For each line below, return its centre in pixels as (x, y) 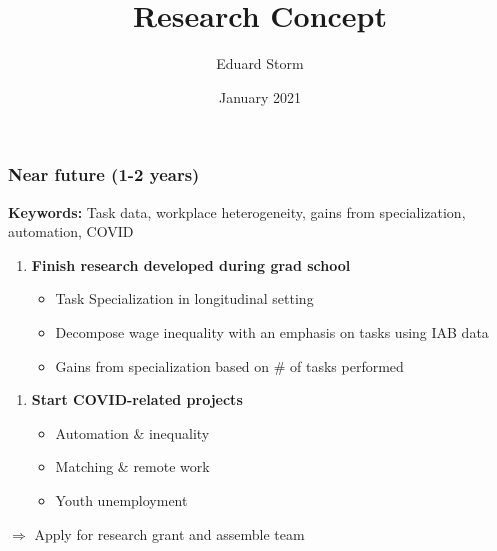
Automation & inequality (132, 432)
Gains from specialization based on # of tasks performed (229, 365)
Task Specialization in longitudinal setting (184, 298)
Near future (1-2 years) (104, 174)
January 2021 (260, 96)
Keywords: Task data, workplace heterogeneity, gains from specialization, (237, 211)
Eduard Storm (260, 63)
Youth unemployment (121, 499)
